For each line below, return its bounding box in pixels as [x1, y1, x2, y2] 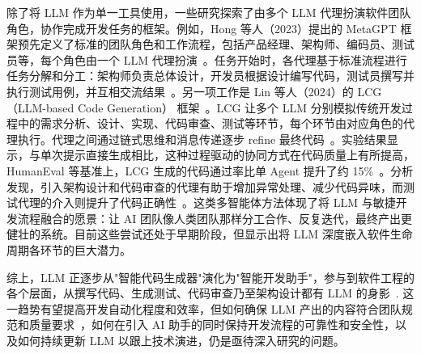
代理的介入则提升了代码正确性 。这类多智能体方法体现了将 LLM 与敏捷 [17, 194, 396, 211]
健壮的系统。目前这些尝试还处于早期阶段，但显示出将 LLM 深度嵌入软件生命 [6, 225, 413, 242]
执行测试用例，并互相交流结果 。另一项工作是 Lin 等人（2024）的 [6, 82, 354, 99]
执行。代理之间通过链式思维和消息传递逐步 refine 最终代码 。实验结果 [17, 130, 387, 147]
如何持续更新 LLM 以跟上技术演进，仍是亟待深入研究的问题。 [17, 331, 345, 348]
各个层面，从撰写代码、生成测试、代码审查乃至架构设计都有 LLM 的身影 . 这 [6, 284, 415, 301]
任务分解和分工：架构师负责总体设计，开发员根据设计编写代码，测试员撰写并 [6, 67, 415, 84]
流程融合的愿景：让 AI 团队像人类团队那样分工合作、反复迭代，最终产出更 [17, 209, 412, 226]
